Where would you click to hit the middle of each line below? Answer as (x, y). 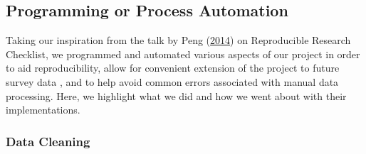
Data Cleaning (48, 141)
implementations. (43, 110)
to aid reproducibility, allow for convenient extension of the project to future (173, 68)
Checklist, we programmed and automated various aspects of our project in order (183, 54)
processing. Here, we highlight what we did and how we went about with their (176, 95)
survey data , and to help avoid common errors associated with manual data (172, 81)
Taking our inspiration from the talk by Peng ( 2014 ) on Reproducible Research (178, 40)
